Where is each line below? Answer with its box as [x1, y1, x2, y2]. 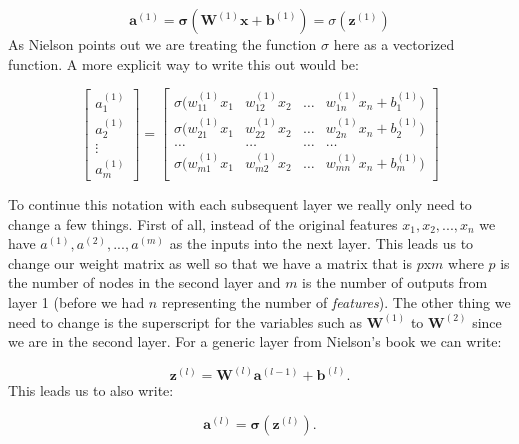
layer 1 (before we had [8, 292, 145, 313]
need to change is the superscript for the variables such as [8, 311, 363, 332]
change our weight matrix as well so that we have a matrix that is [8, 252, 412, 273]
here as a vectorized [333, 34, 455, 54]
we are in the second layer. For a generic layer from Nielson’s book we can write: [8, 331, 502, 352]
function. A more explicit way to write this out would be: [8, 53, 359, 74]
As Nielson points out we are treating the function [8, 34, 317, 54]
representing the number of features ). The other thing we [161, 292, 511, 313]
